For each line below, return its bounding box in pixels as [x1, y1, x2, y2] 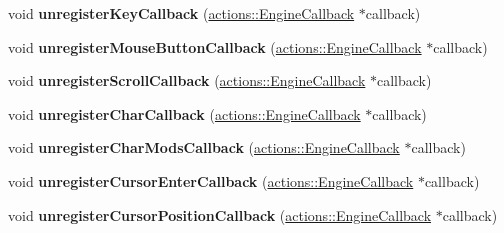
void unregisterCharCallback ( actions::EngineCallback [8, 103, 361, 124]
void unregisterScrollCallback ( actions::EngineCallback [8, 70, 366, 91]
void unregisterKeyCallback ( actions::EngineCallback [8, 3, 355, 23]
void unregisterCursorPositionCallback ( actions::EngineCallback [8, 204, 432, 225]
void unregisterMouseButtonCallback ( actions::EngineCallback [8, 36, 422, 57]
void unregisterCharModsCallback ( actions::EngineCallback [8, 137, 400, 158]
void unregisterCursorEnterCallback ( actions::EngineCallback [8, 170, 414, 191]
